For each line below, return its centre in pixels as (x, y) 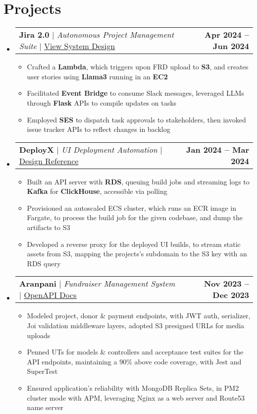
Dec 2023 (231, 295)
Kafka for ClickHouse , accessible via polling (97, 191)
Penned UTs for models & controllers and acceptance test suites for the (135, 352)
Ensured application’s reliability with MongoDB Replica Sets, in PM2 (133, 388)
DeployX (36, 149)
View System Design (80, 46)
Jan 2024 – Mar (217, 149)
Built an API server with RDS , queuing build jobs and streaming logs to (138, 181)
